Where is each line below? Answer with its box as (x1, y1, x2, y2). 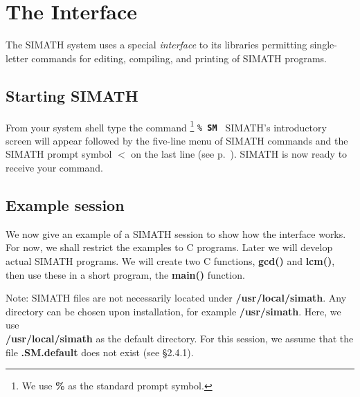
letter (6, 50, 28, 65)
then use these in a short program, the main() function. (6, 267, 245, 281)
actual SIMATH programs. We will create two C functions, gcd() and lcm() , (6, 254, 335, 268)
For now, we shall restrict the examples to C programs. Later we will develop (6, 240, 333, 255)
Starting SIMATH (6, 84, 138, 106)
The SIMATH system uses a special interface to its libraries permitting (6, 37, 307, 52)
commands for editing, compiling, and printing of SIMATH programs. (31, 50, 327, 65)
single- (309, 37, 337, 52)
